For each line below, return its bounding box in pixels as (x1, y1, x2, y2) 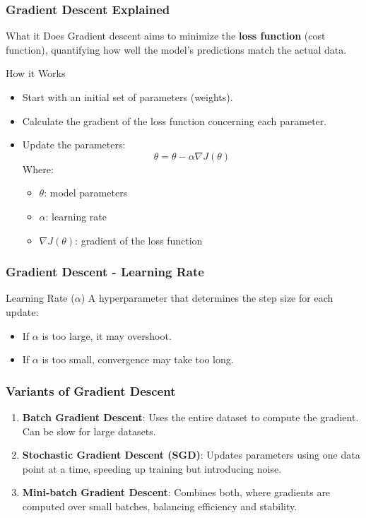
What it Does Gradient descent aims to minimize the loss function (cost (6, 28, 326, 43)
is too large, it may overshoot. (42, 328, 172, 343)
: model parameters (44, 185, 128, 200)
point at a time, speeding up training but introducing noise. (22, 461, 282, 476)
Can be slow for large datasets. (22, 423, 156, 438)
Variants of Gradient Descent (6, 382, 176, 399)
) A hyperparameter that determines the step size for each (81, 290, 333, 305)
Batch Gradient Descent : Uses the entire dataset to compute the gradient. (22, 409, 359, 424)
